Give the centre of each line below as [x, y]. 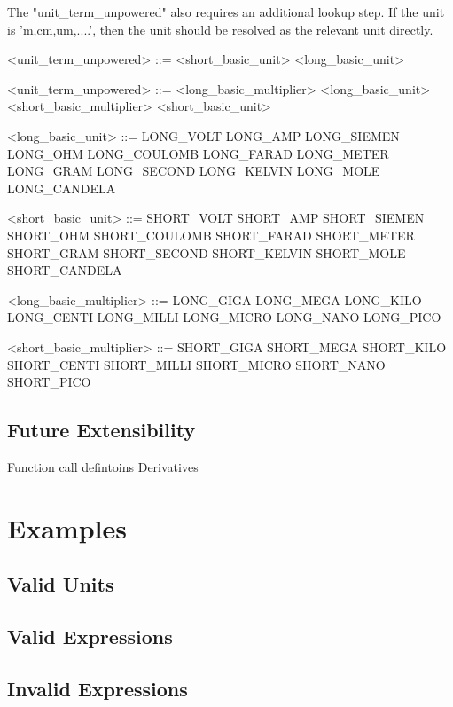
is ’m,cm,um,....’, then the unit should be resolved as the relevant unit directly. [220, 29]
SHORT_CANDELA [65, 270]
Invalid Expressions [98, 688]
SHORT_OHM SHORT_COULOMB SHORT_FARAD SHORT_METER [211, 235]
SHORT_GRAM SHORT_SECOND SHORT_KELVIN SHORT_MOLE [207, 252]
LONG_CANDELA [62, 188]
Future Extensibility [102, 430]
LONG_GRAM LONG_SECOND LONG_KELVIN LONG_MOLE [194, 171]
